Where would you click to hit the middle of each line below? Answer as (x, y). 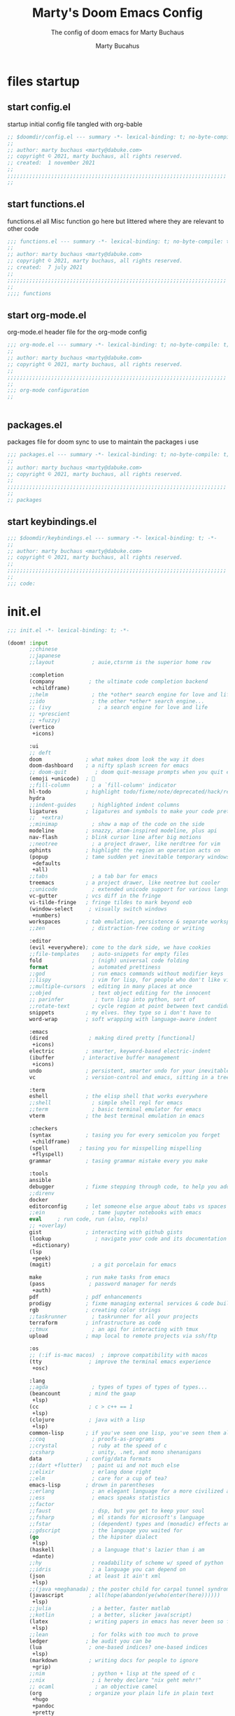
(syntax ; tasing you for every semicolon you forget (124, 1135)
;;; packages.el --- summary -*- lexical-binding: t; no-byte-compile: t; (119, 454)
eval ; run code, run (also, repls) (89, 1219)
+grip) (42, 1667)
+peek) (42, 1258)
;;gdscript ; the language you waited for (106, 1531)
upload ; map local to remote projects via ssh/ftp (123, 1336)
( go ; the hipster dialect (93, 1537)
